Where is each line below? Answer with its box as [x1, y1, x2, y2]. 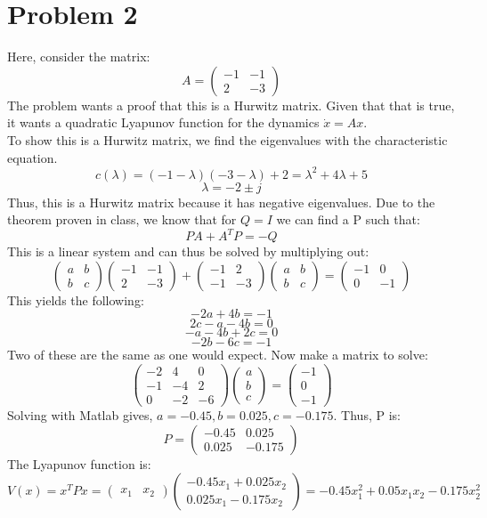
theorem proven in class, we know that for [7, 210, 237, 229]
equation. [7, 148, 58, 166]
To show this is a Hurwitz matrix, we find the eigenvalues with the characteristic [7, 130, 448, 149]
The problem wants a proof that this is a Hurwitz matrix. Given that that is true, [7, 95, 455, 114]
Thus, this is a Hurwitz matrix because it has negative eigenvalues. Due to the [7, 192, 435, 211]
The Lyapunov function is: [7, 454, 151, 473]
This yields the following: [7, 290, 144, 309]
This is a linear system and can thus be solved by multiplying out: [7, 242, 369, 261]
